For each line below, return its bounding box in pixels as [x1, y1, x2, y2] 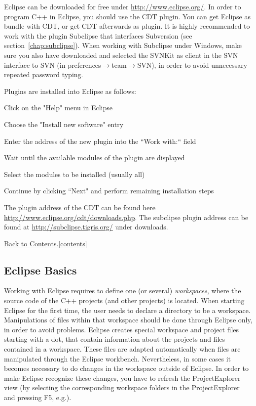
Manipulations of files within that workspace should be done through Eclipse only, [4, 315, 253, 325]
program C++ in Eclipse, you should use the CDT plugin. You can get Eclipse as [4, 11, 251, 21]
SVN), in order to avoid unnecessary [137, 59, 248, 70]
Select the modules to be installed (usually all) [4, 169, 145, 179]
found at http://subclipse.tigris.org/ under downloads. [4, 222, 168, 232]
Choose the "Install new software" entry [4, 119, 124, 129]
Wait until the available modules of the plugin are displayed [4, 152, 185, 163]
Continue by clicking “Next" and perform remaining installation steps [4, 185, 214, 196]
